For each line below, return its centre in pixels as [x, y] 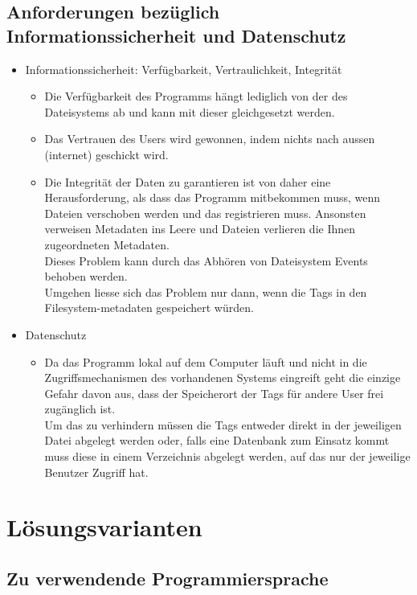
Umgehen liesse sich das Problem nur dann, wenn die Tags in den [206, 291]
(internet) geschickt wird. [106, 154]
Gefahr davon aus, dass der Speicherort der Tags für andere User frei [214, 393]
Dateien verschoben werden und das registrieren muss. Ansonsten [205, 213]
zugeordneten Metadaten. [107, 244]
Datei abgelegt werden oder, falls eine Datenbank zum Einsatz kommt [217, 440]
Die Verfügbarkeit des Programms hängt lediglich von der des [196, 96]
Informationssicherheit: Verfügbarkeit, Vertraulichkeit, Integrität [184, 69]
